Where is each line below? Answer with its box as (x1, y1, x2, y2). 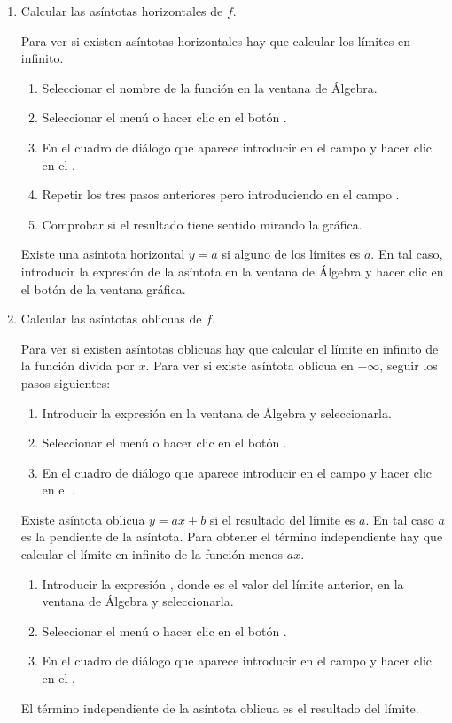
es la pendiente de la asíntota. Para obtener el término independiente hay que (20, 527, 443, 546)
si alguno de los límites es (222, 245, 361, 263)
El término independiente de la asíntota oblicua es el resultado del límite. (20, 698, 419, 717)
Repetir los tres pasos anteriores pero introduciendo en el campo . (42, 185, 400, 204)
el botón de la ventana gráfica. (20, 279, 186, 298)
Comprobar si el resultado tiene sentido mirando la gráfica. (42, 214, 362, 233)
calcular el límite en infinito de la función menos (20, 545, 284, 564)
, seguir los (379, 356, 438, 375)
